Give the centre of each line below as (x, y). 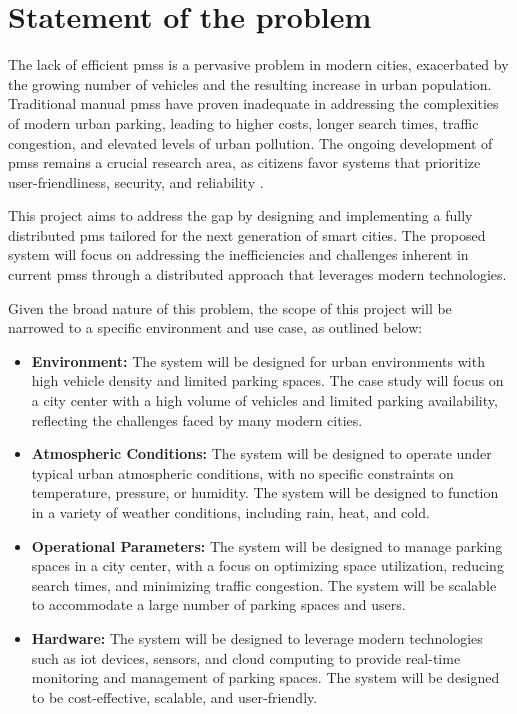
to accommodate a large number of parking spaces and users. (218, 604)
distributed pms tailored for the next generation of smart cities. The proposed (247, 234)
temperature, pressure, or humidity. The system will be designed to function (265, 492)
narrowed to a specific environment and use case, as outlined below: (215, 327)
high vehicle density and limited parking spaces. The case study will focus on (267, 380)
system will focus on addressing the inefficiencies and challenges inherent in (238, 254)
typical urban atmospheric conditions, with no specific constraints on (242, 472)
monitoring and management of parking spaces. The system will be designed (265, 677)
